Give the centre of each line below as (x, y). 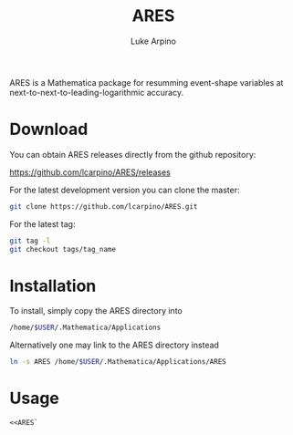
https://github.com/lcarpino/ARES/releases (90, 172)
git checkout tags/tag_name (63, 249)
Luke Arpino (153, 41)
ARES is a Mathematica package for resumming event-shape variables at (146, 82)
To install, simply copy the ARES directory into (96, 311)
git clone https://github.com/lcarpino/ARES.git (104, 206)
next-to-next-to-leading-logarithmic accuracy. (97, 92)
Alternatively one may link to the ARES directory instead (114, 345)
